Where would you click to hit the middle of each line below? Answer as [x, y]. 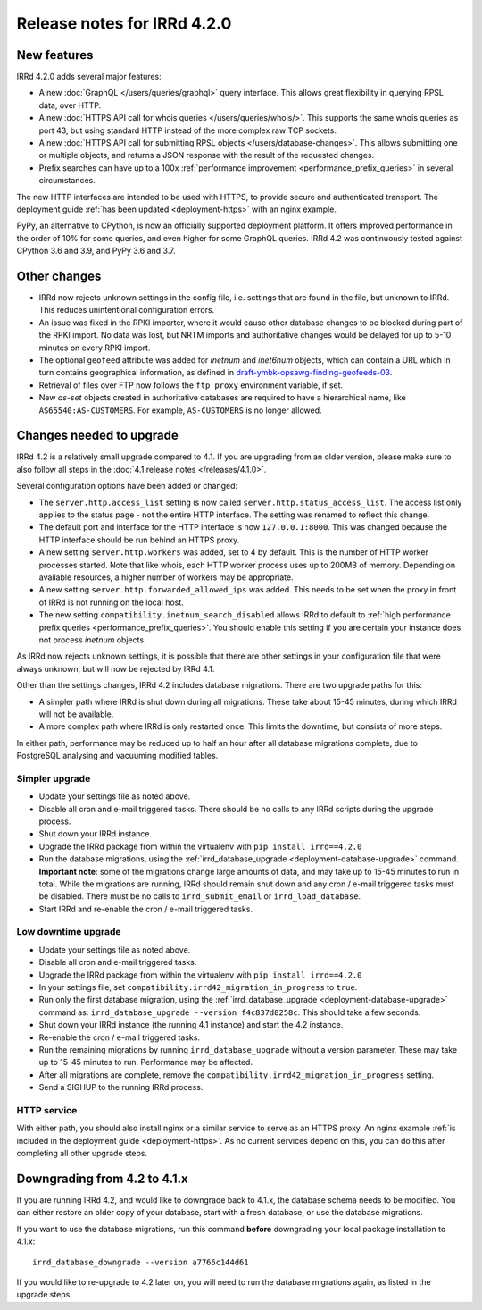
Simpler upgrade [54, 778]
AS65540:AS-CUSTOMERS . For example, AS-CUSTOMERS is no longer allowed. [180, 410]
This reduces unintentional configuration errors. [127, 310]
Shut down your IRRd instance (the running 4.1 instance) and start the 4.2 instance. [191, 1025]
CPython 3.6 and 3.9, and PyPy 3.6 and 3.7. [96, 251]
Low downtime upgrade [69, 932]
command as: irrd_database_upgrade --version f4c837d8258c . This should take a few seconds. [230, 1012]
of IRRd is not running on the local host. [112, 602]
